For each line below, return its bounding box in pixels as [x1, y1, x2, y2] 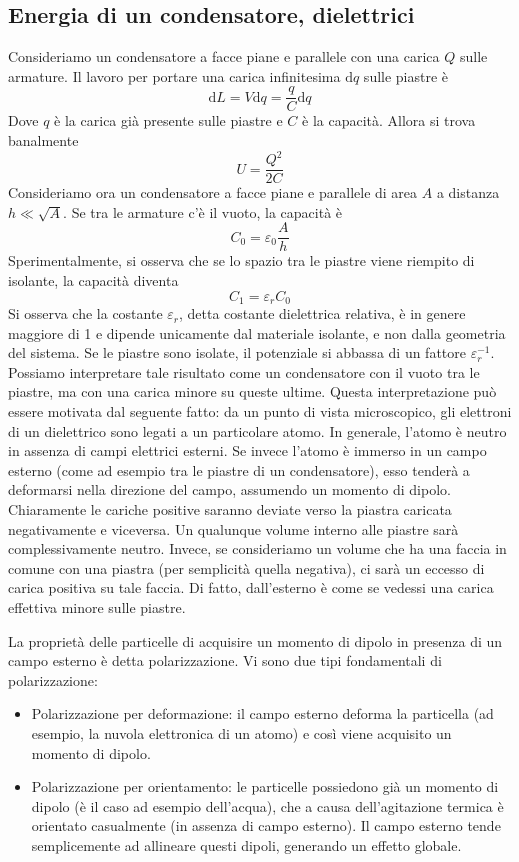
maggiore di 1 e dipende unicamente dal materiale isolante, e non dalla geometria [8, 322, 506, 343]
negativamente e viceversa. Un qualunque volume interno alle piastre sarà [8, 518, 459, 539]
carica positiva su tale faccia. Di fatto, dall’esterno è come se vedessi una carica [8, 577, 494, 598]
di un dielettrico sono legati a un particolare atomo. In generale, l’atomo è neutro [8, 420, 507, 441]
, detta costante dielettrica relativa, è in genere [179, 303, 466, 324]
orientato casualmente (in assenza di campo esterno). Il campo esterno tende [31, 815, 501, 836]
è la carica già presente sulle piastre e [54, 110, 283, 131]
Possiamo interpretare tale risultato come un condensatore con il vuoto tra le [8, 361, 480, 382]
